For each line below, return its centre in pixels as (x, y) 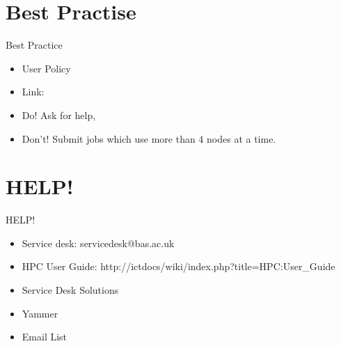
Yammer (40, 313)
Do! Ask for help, (59, 115)
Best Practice (34, 45)
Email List (45, 337)
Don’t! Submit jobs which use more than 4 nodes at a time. (149, 138)
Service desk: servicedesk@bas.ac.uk (98, 243)
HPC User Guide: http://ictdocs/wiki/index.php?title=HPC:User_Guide (179, 266)
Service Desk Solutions (70, 290)
